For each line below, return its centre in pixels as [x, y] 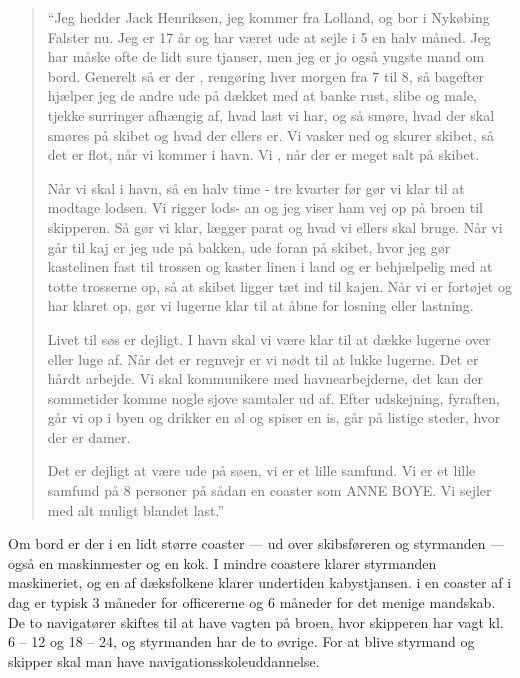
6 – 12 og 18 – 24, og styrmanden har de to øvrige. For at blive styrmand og [241, 641]
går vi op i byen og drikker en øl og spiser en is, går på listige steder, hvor [274, 417]
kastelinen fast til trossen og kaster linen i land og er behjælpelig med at [270, 266]
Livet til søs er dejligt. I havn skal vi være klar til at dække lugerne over [269, 338]
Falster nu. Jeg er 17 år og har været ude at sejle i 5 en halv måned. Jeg [269, 36]
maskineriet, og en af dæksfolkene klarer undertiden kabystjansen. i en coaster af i [260, 582]
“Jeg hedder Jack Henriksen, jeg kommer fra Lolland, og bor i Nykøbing [268, 17]
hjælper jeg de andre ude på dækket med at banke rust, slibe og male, [262, 95]
